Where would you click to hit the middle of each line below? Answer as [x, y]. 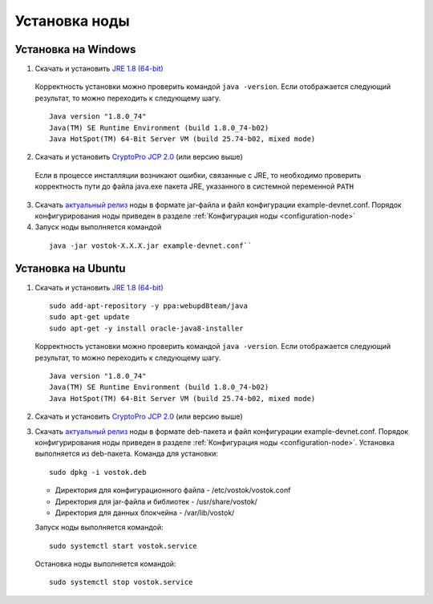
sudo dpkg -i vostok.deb [98, 472]
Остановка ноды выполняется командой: [105, 564]
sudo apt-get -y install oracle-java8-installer [146, 328]
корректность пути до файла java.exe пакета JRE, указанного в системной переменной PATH [194, 186]
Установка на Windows [75, 49]
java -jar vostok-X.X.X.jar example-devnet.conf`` [151, 245]
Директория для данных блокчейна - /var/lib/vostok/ [145, 513]
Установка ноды [72, 21]
